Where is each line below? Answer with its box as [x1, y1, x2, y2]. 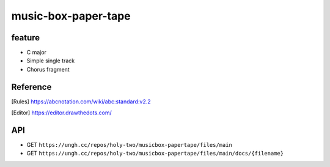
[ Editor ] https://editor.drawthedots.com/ [11, 109, 112, 116]
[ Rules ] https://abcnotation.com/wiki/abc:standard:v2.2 [11, 98, 151, 105]
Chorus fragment [26, 65, 70, 73]
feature [11, 32, 40, 43]
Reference [11, 81, 52, 92]
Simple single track [26, 57, 75, 64]
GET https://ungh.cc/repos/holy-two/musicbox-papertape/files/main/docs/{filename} [26, 150, 284, 157]
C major [26, 49, 47, 56]
